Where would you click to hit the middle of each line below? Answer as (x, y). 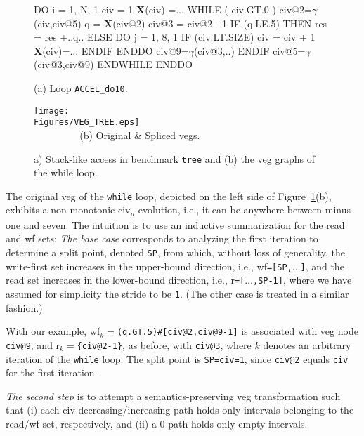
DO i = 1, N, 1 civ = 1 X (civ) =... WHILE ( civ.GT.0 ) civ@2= (173, 9)
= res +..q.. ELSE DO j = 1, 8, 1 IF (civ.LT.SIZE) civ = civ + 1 (175, 37)
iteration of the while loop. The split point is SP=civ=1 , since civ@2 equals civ (177, 358)
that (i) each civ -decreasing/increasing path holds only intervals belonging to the (180, 410)
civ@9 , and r (33, 344)
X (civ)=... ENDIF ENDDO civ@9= (111, 50)
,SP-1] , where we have (302, 280)
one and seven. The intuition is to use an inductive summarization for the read (175, 224)
